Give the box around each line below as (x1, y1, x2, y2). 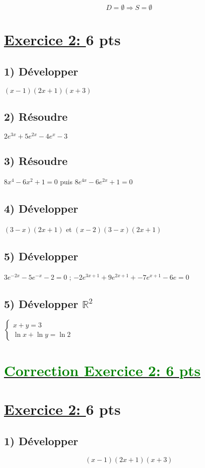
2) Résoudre (4, 108, 68, 124)
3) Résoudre (4, 153, 68, 168)
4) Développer (4, 201, 78, 216)
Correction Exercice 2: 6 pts (4, 360, 201, 380)
